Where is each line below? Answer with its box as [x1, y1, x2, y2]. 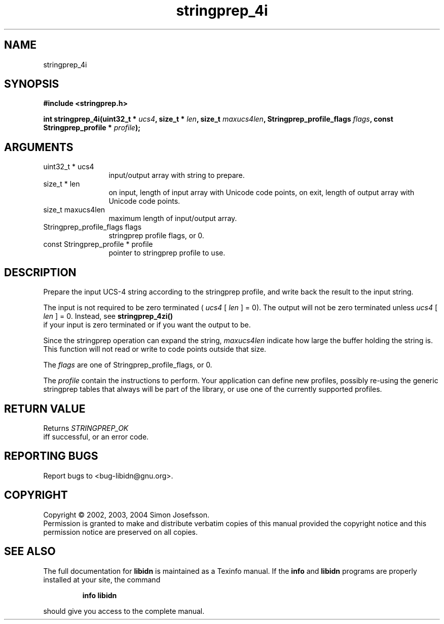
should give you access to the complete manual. [43, 606, 205, 615]
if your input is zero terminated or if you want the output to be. [43, 320, 251, 329]
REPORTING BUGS [4, 450, 98, 463]
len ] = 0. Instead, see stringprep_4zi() [43, 312, 173, 321]
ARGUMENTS [4, 140, 73, 154]
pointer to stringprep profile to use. [108, 248, 226, 258]
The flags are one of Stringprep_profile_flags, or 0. [43, 360, 212, 370]
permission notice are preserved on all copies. [43, 527, 198, 536]
